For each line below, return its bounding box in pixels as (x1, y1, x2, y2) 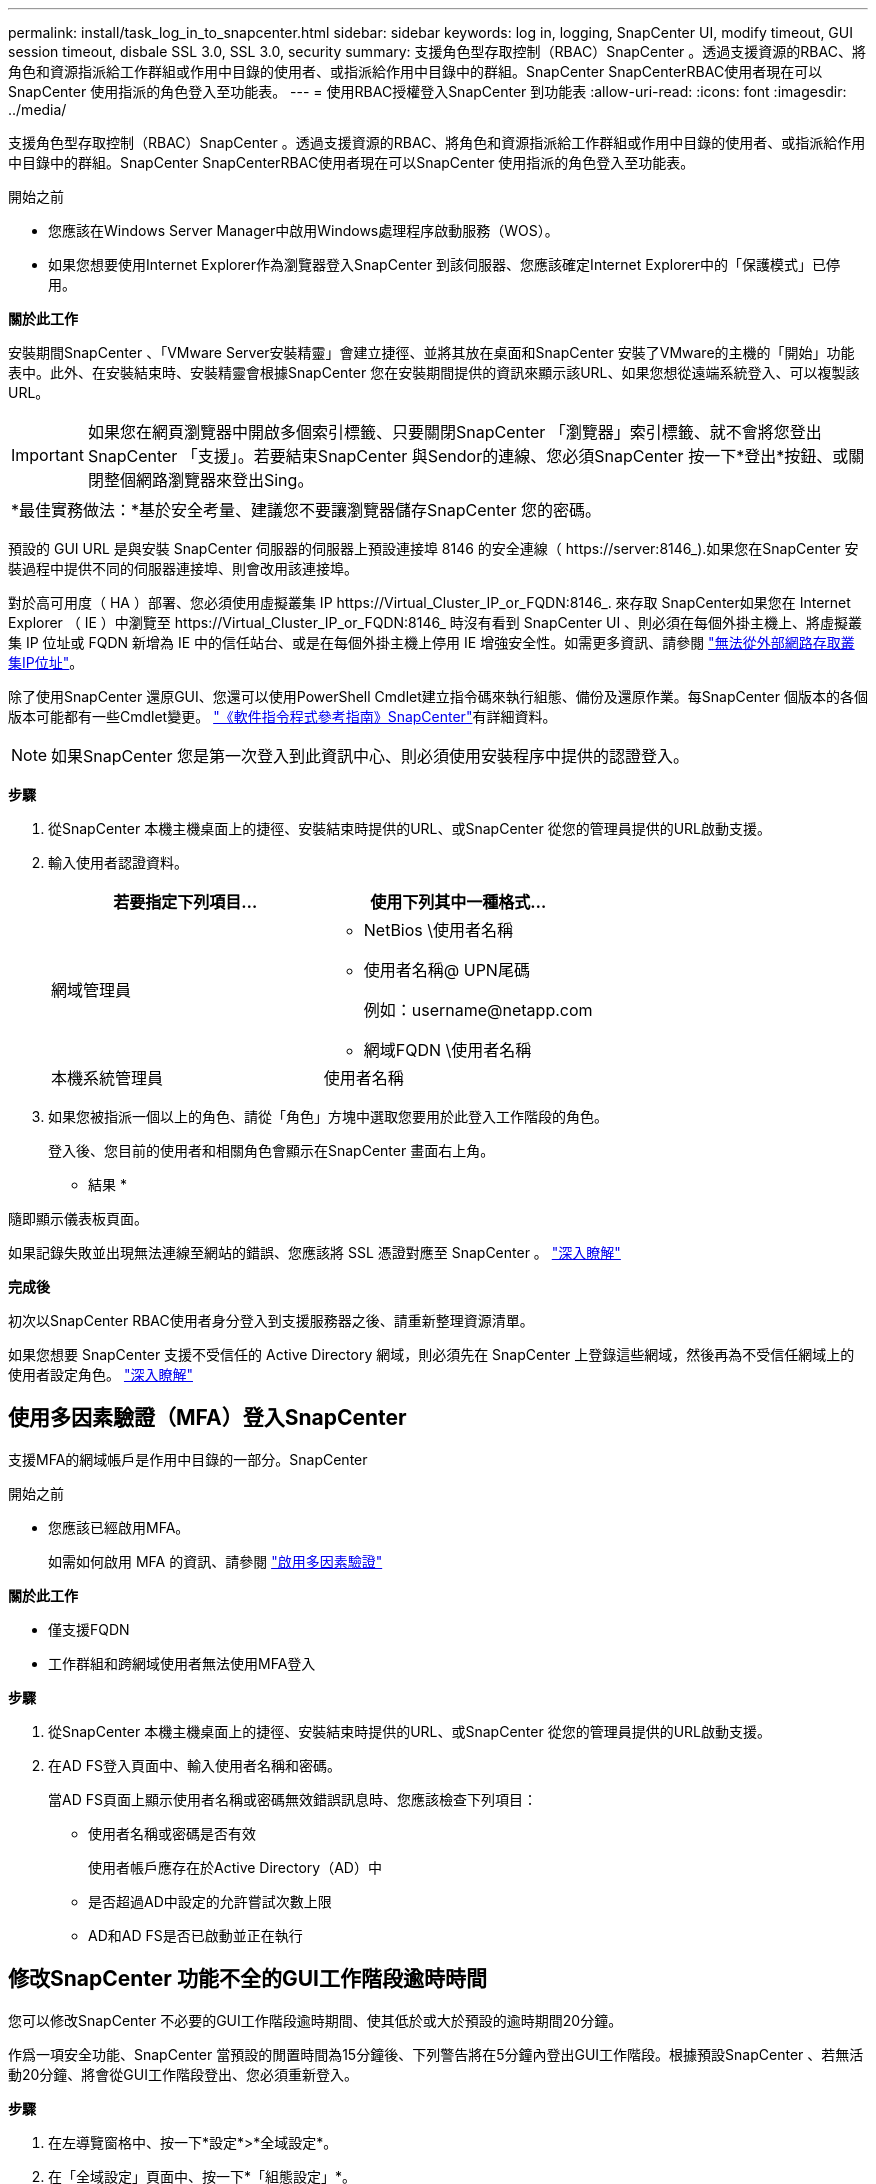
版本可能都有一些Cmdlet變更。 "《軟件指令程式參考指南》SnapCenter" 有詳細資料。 (8, 708, 557, 725)
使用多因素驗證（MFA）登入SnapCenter (8, 1405, 407, 1431)
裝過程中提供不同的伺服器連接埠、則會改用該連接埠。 (8, 560, 358, 577)
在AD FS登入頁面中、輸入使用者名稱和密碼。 (48, 1756, 341, 1774)
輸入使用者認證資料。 (48, 854, 188, 871)
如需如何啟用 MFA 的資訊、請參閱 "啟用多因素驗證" (48, 1552, 383, 1570)
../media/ (8, 101, 67, 118)
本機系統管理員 (51, 1068, 164, 1088)
